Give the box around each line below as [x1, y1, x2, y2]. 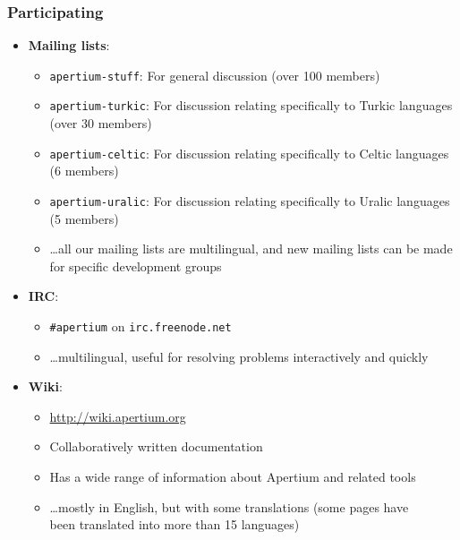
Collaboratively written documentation [49, 437, 263, 456]
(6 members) [49, 161, 119, 180]
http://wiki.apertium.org [49, 407, 186, 425]
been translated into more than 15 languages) [49, 515, 300, 534]
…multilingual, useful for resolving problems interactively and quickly [49, 347, 429, 365]
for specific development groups [49, 256, 222, 275]
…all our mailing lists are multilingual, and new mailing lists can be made [49, 239, 453, 258]
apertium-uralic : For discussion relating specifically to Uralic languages [49, 191, 450, 210]
